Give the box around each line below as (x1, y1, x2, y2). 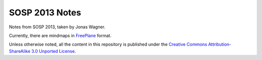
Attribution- (208, 41, 231, 48)
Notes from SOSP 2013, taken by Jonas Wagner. (9, 24, 106, 30)
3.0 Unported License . (31, 48, 76, 54)
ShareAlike (9, 48, 31, 54)
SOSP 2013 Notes (9, 7, 82, 18)
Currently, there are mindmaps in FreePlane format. (9, 33, 112, 38)
